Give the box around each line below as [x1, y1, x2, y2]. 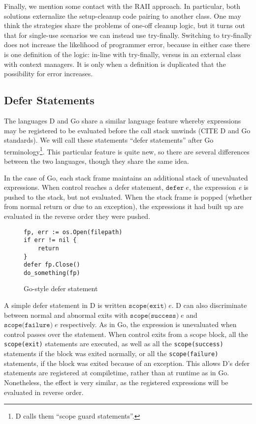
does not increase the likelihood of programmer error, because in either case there [4, 39, 250, 50]
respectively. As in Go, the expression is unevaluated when [60, 319, 237, 330]
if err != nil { [24, 237, 77, 244]
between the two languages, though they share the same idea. [4, 155, 189, 166]
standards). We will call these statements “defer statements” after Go [4, 135, 214, 145]
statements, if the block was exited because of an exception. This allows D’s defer [4, 358, 250, 368]
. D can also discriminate [171, 300, 247, 310]
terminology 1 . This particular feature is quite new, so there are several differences [4, 145, 250, 156]
